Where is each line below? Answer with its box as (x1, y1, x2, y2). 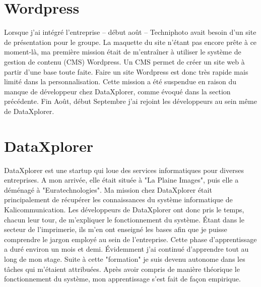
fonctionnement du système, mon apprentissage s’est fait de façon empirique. (4, 273, 241, 284)
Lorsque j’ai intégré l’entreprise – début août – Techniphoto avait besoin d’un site (4, 27, 256, 37)
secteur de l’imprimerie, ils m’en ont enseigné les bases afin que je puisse (4, 224, 227, 235)
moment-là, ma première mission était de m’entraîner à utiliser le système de (4, 46, 241, 57)
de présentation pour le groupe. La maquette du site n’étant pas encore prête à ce (4, 36, 257, 47)
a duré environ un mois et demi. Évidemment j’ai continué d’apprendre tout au (4, 244, 249, 254)
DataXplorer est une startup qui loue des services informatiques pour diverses (4, 164, 244, 175)
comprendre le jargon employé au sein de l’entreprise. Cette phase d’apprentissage (4, 234, 257, 244)
